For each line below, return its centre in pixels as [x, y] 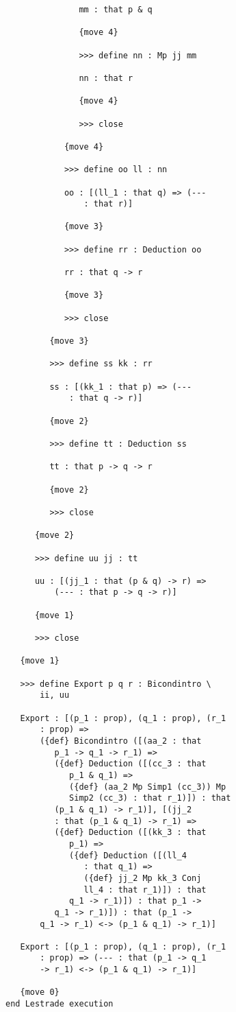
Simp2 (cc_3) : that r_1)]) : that [150, 798]
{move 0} [40, 992]
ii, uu [55, 695]
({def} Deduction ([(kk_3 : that [130, 833]
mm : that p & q [116, 10]
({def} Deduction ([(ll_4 [128, 855]
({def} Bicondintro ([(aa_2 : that [121, 741]
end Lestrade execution [60, 1004]
